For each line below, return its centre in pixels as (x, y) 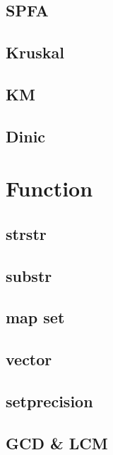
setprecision (49, 401)
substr (29, 275)
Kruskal (35, 52)
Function (49, 188)
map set (35, 317)
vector (29, 359)
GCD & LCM (57, 443)
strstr (26, 233)
